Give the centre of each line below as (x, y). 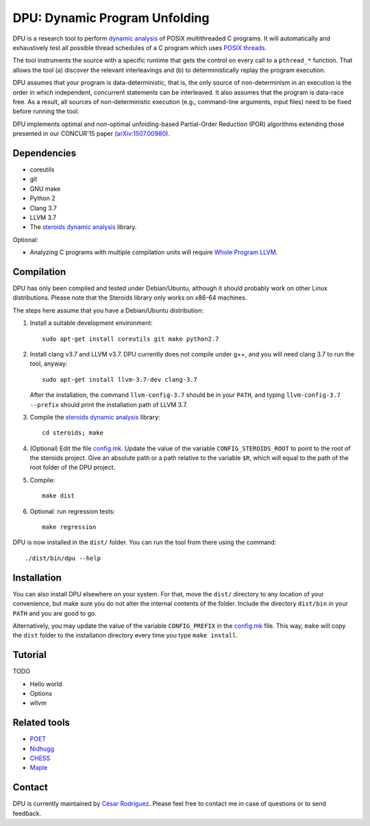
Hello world (46, 684)
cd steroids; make (73, 433)
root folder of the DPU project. (73, 467)
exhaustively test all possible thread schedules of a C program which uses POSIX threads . (140, 47)
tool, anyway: (49, 364)
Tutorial (30, 655)
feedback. (27, 813)
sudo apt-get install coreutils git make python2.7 (131, 339)
